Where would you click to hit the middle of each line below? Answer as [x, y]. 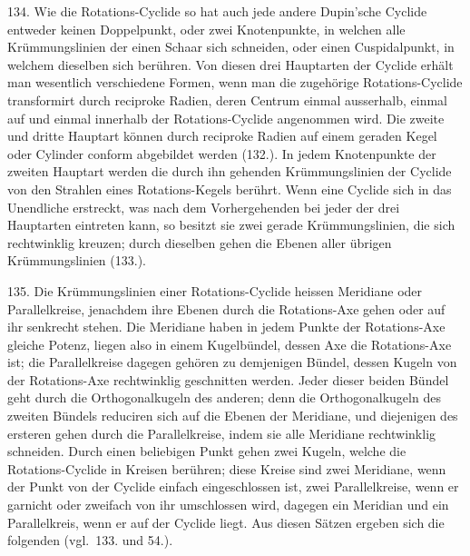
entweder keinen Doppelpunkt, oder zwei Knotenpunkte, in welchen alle [206, 29]
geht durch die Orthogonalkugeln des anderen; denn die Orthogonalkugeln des [224, 397]
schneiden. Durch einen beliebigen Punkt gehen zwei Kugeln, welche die [207, 451]
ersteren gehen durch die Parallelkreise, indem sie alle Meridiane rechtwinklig [222, 433]
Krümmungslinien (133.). [77, 260]
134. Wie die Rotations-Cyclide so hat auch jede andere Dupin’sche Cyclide [217, 11]
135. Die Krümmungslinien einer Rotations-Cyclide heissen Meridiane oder [215, 290]
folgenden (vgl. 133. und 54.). [90, 540]
